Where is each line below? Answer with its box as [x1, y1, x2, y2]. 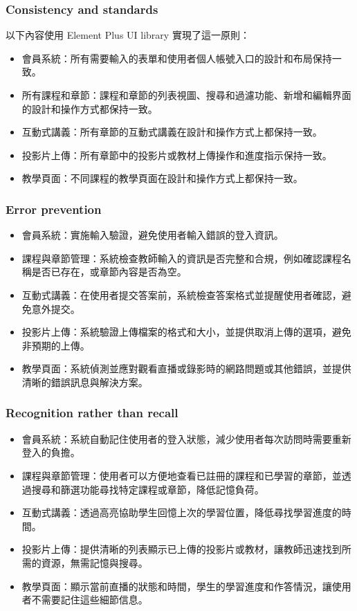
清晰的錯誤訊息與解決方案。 [21, 374, 148, 389]
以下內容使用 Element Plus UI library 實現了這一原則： [6, 28, 250, 42]
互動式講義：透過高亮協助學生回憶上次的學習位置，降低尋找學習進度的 [21, 505, 342, 520]
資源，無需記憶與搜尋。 [41, 555, 148, 569]
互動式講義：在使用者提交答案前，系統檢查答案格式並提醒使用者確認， [21, 287, 342, 302]
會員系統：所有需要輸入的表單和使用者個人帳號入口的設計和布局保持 [21, 51, 332, 65]
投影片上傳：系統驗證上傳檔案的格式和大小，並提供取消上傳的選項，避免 [21, 325, 351, 339]
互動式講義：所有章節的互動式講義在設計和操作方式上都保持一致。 [21, 125, 322, 139]
